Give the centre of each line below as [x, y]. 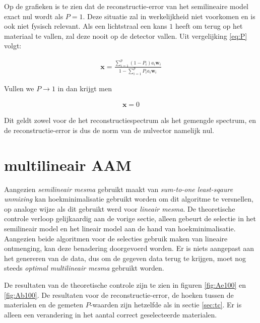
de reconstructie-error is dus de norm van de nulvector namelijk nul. [109, 130]
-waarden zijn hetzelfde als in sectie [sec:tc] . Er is [166, 305]
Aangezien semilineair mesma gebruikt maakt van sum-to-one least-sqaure [119, 189]
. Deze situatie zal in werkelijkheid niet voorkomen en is [169, 16]
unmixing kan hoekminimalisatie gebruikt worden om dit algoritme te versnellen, [129, 199]
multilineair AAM [68, 165]
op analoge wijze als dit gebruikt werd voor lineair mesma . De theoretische [120, 208]
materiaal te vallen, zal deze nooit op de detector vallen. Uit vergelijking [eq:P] [126, 36]
